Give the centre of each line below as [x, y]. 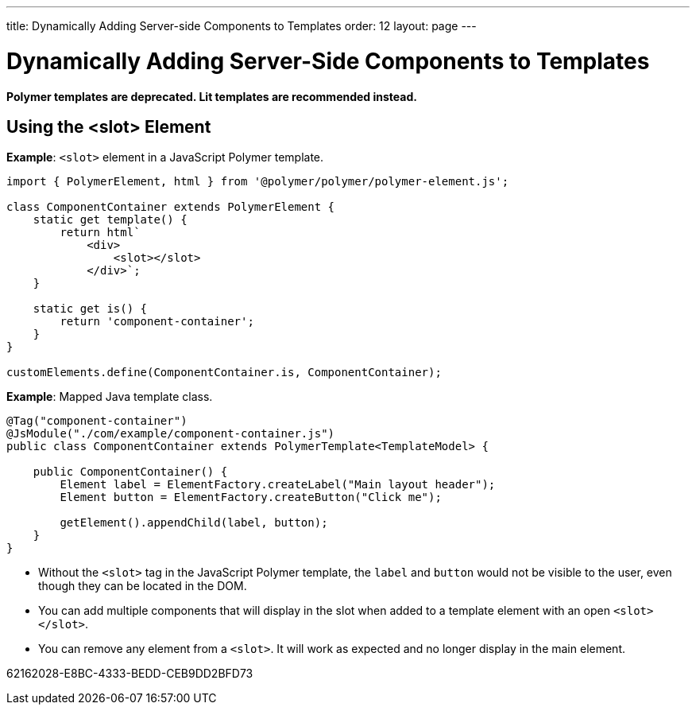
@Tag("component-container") [97, 421]
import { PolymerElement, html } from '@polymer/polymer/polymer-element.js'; [258, 182]
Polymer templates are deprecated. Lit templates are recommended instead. [212, 96]
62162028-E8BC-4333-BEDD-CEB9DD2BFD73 [130, 674]
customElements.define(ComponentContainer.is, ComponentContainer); [224, 373]
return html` [100, 233]
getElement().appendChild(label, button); [194, 523]
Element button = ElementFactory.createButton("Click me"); [251, 497]
